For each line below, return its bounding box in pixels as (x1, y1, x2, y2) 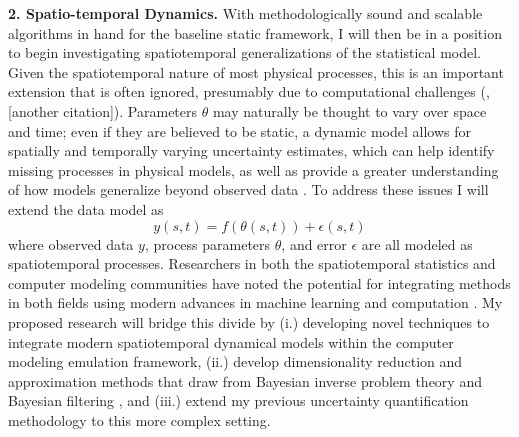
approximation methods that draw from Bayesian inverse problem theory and (8, 370, 482, 391)
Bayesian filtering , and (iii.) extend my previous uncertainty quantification (8, 390, 469, 411)
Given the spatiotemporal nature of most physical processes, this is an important (8, 61, 504, 82)
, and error (281, 233, 347, 254)
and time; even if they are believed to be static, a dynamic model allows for (8, 120, 471, 141)
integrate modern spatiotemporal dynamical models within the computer (8, 331, 454, 352)
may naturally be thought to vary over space (212, 100, 487, 121)
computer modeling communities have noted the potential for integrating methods (8, 272, 511, 293)
